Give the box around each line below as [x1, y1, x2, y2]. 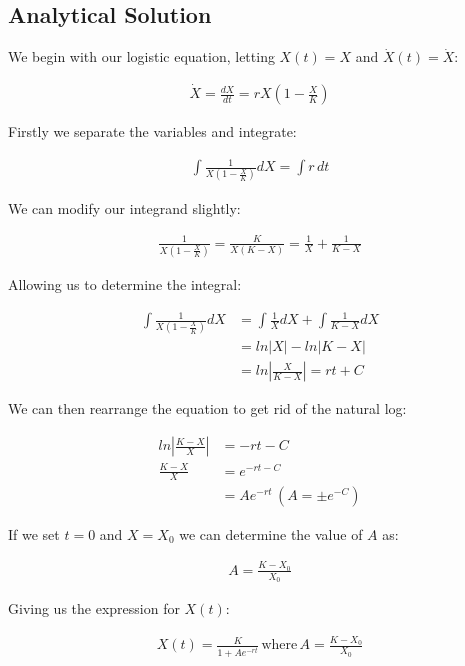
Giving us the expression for [8, 598, 180, 619]
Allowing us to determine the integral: [8, 273, 242, 294]
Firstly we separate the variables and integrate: [8, 121, 297, 142]
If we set [8, 523, 60, 544]
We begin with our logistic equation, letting [8, 46, 275, 67]
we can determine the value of [179, 523, 363, 544]
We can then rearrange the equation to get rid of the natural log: [8, 398, 407, 419]
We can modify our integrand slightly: [8, 197, 241, 218]
